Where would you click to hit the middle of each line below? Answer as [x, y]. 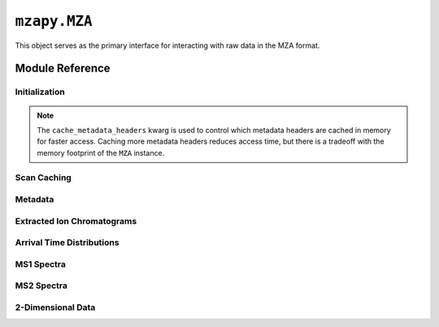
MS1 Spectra [41, 264]
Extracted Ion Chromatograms [76, 221]
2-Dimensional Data [55, 307]
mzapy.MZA [54, 21]
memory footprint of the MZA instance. [101, 153]
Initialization [40, 92]
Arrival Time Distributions [67, 243]
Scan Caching [43, 178]
